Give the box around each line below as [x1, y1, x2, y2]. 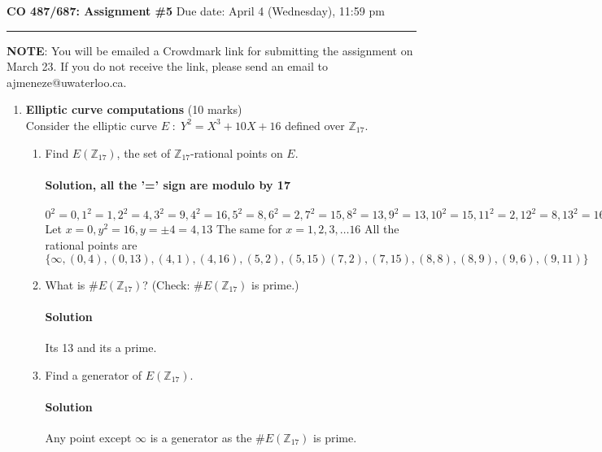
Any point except [45, 429, 132, 446]
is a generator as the [150, 429, 252, 446]
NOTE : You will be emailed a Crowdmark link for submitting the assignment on [7, 41, 413, 59]
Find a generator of [45, 366, 142, 383]
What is [45, 276, 85, 293]
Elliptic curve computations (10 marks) [25, 101, 242, 118]
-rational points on [190, 144, 283, 161]
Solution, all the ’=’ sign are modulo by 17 [45, 176, 290, 193]
